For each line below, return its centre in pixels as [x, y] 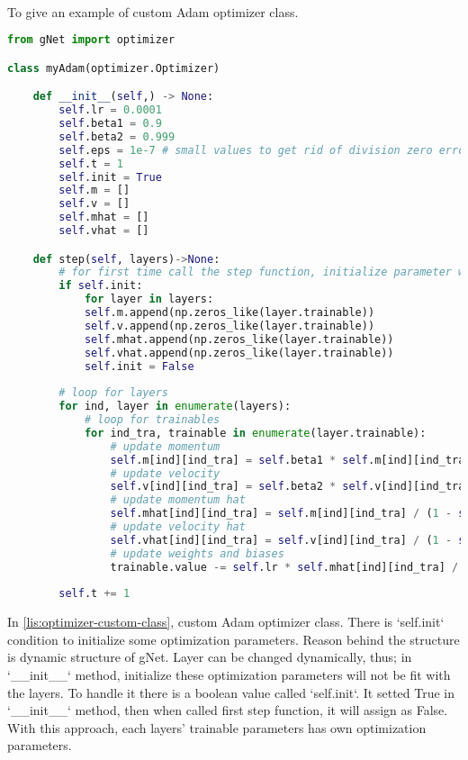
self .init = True [110, 177]
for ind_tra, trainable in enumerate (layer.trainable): [255, 433]
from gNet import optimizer [91, 40]
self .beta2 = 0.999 [117, 136]
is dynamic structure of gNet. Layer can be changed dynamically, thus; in [210, 657]
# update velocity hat [178, 527]
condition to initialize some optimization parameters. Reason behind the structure [234, 639]
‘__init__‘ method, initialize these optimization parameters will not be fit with [229, 675]
